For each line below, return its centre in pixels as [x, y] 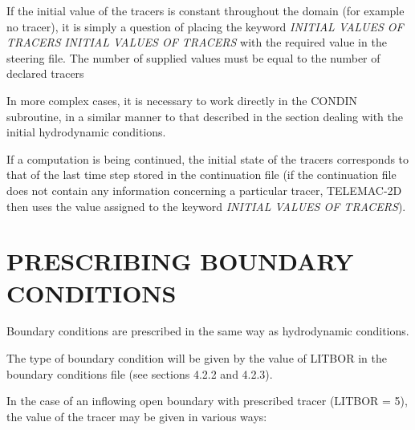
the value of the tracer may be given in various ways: [137, 416]
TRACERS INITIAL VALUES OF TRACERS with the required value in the [197, 42]
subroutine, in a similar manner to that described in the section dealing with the [205, 116]
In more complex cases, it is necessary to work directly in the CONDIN [182, 100]
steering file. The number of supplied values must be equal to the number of [193, 57]
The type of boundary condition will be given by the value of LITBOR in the [197, 358]
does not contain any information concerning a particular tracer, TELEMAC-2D [204, 190]
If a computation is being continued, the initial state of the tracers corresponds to [208, 158]
